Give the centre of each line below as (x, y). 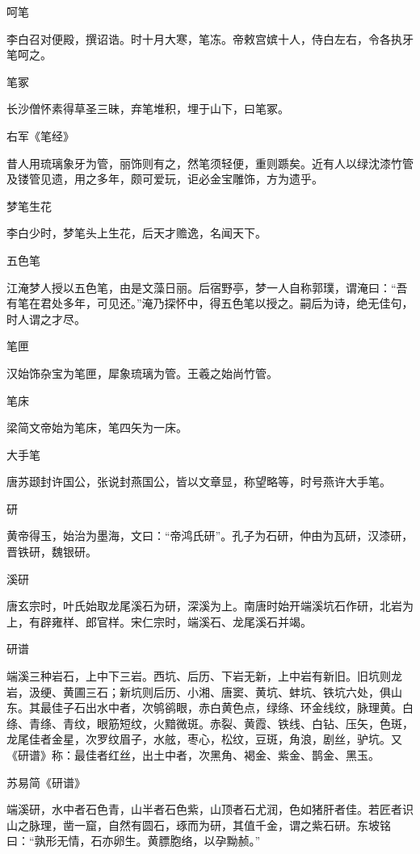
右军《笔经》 (40, 135)
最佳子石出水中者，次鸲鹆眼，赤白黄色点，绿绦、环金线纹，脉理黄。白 (227, 707)
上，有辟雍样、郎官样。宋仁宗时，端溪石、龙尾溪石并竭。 (159, 621)
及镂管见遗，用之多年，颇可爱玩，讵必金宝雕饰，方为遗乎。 (165, 179)
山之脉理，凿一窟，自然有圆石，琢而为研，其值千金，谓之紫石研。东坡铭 (199, 825)
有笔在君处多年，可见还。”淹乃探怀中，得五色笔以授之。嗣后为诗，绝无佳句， (210, 303)
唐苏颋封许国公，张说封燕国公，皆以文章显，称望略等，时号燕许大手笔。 (199, 481)
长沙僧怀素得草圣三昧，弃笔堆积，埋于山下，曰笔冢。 (148, 109)
